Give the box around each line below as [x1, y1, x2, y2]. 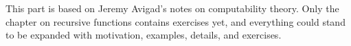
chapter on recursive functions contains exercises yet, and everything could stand [5, 14, 346, 28]
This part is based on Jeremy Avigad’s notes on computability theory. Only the [5, 1, 339, 15]
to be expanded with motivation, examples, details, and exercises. [5, 28, 282, 42]
